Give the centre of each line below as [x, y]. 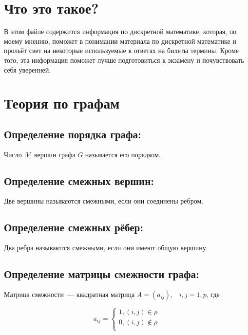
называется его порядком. [123, 154]
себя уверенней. [28, 69]
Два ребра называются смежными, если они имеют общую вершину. [106, 248]
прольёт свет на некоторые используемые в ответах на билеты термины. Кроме [121, 50]
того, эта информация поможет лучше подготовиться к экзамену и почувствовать [124, 60]
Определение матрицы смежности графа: [102, 274]
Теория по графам [62, 103]
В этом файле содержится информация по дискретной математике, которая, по [120, 31]
